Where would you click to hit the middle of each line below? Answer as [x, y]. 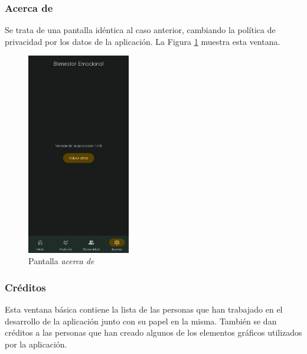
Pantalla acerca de [61, 261]
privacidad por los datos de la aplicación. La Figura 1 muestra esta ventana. [143, 41]
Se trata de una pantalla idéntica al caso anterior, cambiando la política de [140, 30]
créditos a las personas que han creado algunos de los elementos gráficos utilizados [153, 332]
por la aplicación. [36, 344]
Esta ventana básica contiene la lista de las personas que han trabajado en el [144, 309]
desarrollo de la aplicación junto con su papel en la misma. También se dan [141, 321]
